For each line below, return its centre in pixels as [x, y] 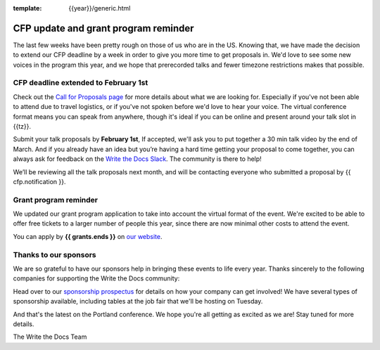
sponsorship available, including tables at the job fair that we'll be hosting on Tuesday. [138, 302]
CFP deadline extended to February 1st [81, 83]
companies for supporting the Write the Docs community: [96, 278]
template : [27, 8]
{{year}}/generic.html [100, 8]
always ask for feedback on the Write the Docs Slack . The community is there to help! [137, 159]
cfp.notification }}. [39, 181]
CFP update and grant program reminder [103, 28]
